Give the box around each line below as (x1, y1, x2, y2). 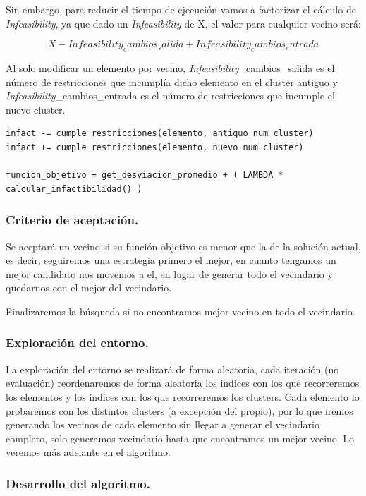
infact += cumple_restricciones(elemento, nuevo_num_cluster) (6, 142, 304, 152)
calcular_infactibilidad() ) (6, 183, 142, 194)
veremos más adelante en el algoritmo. (6, 444, 171, 459)
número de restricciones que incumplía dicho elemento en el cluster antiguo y (6, 74, 338, 89)
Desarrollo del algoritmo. (6, 474, 150, 492)
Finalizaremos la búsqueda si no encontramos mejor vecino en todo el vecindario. (6, 303, 355, 318)
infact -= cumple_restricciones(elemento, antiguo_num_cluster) (6, 128, 314, 139)
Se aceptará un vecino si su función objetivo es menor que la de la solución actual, (6, 238, 361, 253)
